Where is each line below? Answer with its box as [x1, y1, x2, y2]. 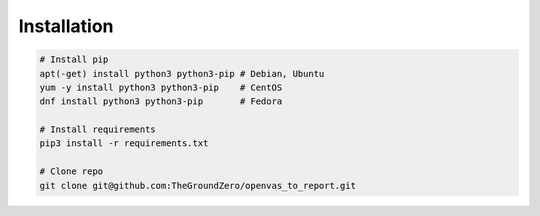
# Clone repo [39, 166, 104, 177]
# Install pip [39, 54, 109, 65]
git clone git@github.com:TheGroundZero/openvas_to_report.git [39, 180, 357, 191]
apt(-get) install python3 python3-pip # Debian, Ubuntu [39, 68, 325, 79]
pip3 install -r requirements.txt [39, 138, 209, 149]
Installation [18, 15, 114, 37]
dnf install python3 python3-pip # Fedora [39, 96, 283, 107]
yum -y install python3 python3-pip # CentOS [39, 81, 283, 93]
